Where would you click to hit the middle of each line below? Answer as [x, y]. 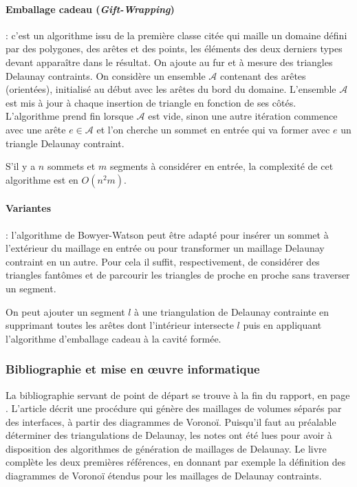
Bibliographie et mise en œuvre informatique [133, 369]
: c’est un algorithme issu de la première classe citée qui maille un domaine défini [176, 35]
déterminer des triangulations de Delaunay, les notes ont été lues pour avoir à [169, 435]
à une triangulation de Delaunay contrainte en [232, 311]
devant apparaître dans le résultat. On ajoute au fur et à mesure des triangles [169, 62]
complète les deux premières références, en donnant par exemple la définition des [176, 462]
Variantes [29, 208]
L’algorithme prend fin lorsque [69, 116]
